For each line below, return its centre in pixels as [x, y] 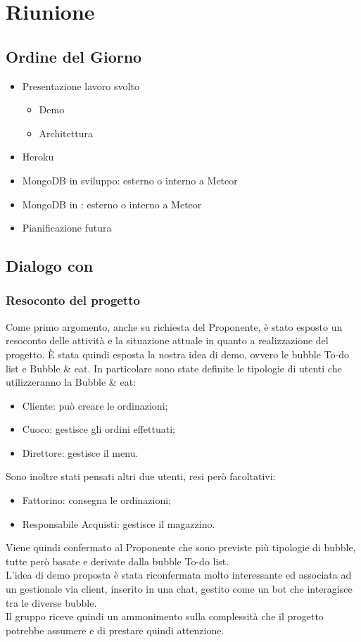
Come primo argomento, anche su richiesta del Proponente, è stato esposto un [174, 326]
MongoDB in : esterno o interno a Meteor [112, 204]
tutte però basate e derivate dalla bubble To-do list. [118, 561]
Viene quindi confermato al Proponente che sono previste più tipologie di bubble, [181, 547]
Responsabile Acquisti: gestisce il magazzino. [119, 523]
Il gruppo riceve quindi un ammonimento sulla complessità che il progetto [165, 616]
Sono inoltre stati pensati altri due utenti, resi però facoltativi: [141, 476]
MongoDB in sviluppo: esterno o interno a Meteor [130, 180]
